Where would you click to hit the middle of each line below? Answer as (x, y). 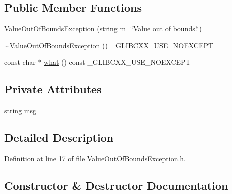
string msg (20, 110)
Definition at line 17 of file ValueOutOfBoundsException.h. (95, 158)
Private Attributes (53, 89)
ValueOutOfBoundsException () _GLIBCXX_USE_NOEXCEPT (111, 45)
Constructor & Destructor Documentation (116, 185)
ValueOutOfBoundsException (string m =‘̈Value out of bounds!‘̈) (103, 28)
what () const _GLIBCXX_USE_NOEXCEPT (117, 62)
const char (20, 62)
